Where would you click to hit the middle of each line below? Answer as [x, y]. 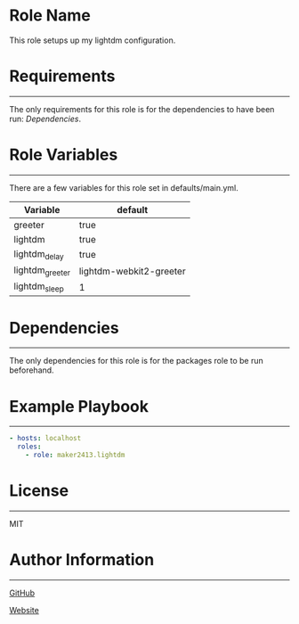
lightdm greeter [42, 271]
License [39, 491]
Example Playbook [79, 406]
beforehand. [32, 370]
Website [24, 610]
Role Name [50, 16]
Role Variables [64, 155]
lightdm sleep [39, 287]
